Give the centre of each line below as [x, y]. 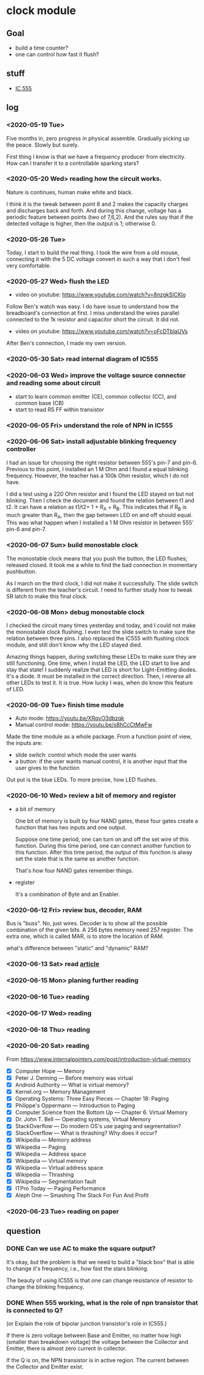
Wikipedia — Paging [40, 1147]
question [23, 1231]
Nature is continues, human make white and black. [70, 192]
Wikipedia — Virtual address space [59, 1167]
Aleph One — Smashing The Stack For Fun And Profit [82, 1195]
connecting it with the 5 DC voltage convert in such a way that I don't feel [98, 259]
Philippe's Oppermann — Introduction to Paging [75, 1105]
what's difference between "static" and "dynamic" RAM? [77, 948]
